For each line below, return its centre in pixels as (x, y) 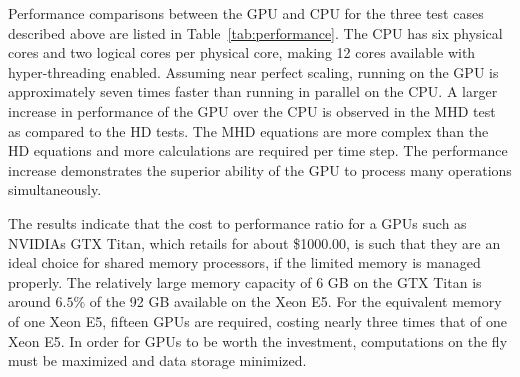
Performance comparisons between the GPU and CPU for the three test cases (246, 13)
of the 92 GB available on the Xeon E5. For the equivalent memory (295, 301)
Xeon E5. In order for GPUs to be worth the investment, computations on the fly (258, 340)
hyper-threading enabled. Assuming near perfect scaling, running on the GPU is (253, 71)
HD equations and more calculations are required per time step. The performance (258, 150)
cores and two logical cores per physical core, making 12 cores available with (242, 52)
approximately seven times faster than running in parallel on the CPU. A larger (253, 91)
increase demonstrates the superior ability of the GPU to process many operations (260, 169)
